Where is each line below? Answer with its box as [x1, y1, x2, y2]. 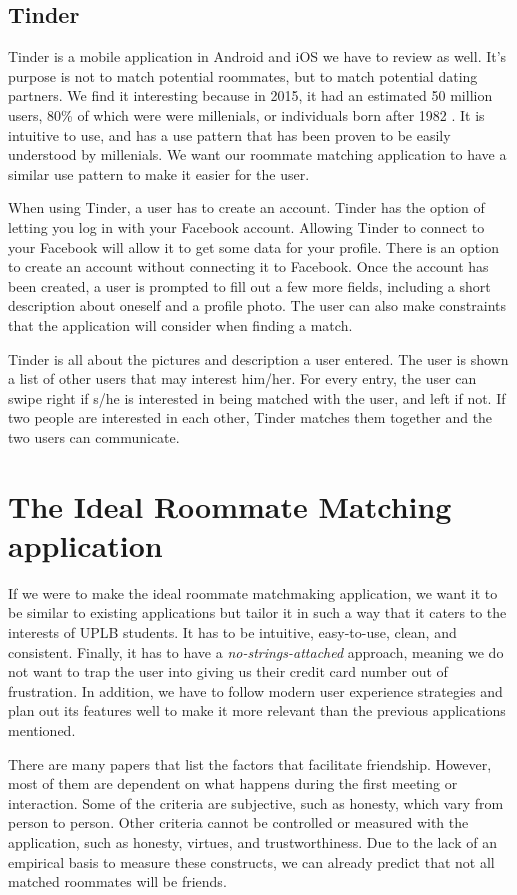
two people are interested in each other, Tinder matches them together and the [8, 407, 493, 428]
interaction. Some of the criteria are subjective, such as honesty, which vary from [8, 792, 504, 813]
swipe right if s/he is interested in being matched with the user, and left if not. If [8, 387, 506, 408]
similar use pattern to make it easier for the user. [8, 163, 310, 184]
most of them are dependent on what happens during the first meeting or [8, 773, 458, 794]
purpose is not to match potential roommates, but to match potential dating [8, 65, 478, 86]
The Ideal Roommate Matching [8, 485, 452, 526]
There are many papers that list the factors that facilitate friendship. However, [8, 753, 492, 774]
